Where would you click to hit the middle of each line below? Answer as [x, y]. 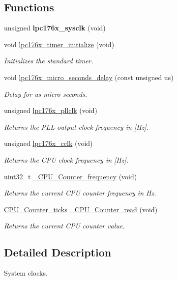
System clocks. [26, 273]
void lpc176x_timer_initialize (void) [59, 44]
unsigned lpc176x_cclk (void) [48, 143]
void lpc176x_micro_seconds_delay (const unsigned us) [89, 77]
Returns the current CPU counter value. [64, 226]
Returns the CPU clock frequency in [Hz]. [66, 159]
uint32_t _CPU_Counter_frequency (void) [71, 176]
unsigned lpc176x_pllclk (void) [51, 110]
